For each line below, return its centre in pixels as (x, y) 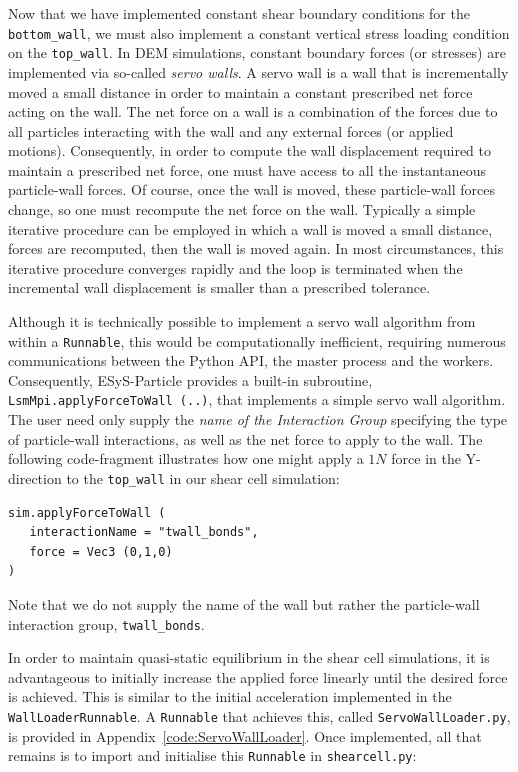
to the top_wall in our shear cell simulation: (203, 477)
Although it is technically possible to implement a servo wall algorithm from (242, 321)
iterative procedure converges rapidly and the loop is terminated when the (235, 267)
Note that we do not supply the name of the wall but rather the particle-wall (244, 603)
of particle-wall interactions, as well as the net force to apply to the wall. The (245, 438)
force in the (426, 458)
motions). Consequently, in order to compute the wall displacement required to (249, 150)
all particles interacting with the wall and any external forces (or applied (231, 130)
